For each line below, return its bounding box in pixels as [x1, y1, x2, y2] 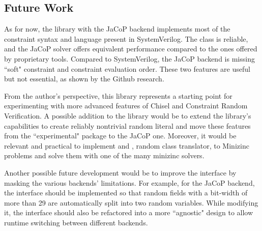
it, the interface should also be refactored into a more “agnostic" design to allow [4, 207, 253, 218]
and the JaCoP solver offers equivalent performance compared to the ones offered [4, 43, 257, 54]
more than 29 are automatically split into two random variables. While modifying [4, 197, 258, 208]
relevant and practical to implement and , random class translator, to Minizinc [4, 140, 249, 151]
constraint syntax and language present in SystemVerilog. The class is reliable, [4, 33, 248, 44]
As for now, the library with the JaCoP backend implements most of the [4, 23, 230, 34]
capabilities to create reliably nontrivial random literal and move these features [4, 120, 251, 131]
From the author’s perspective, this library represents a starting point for [4, 90, 232, 101]
